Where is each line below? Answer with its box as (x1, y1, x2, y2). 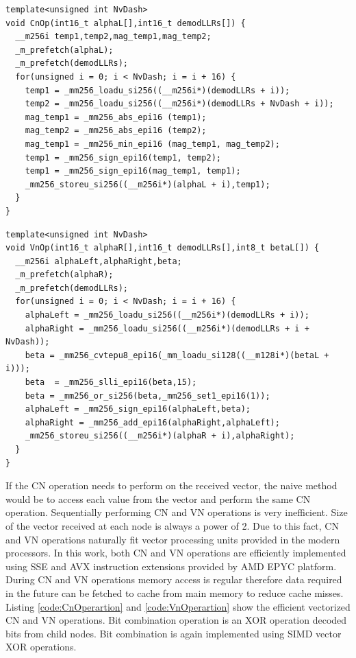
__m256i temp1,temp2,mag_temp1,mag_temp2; (15, 32, 212, 42)
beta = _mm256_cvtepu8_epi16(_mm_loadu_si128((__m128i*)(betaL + (25, 350, 329, 360)
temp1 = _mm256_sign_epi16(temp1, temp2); (25, 152, 221, 163)
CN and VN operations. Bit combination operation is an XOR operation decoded (5, 613, 347, 627)
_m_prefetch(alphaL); (15, 45, 114, 55)
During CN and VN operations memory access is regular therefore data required (5, 572, 342, 587)
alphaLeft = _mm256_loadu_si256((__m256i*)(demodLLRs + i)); (25, 310, 309, 320)
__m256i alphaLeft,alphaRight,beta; (15, 256, 182, 266)
